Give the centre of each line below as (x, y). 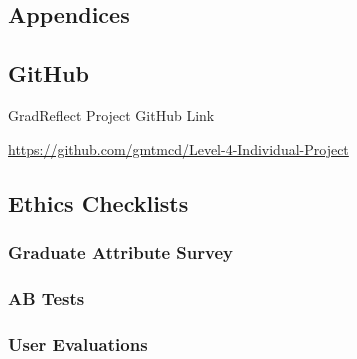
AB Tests (46, 297)
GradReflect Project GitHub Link (111, 114)
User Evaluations (78, 343)
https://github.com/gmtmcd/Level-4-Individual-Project (178, 148)
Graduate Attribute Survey (120, 251)
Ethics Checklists (98, 202)
